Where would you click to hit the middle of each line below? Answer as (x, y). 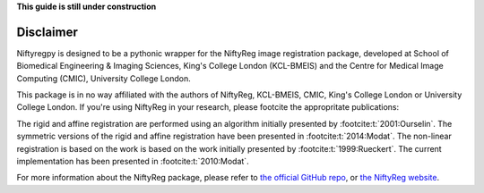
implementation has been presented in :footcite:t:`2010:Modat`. (133, 162)
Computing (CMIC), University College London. (104, 78)
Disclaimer (47, 32)
